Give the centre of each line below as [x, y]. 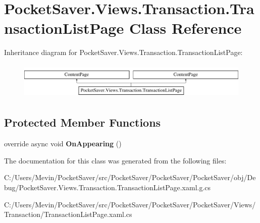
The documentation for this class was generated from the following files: [115, 160]
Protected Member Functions [83, 122]
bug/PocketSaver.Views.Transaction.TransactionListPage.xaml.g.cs [108, 187]
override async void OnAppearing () [63, 144]
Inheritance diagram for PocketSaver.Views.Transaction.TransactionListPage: [123, 52]
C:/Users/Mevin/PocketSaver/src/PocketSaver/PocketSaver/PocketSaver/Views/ [130, 204]
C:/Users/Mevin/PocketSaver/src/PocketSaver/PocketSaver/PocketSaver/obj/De [130, 177]
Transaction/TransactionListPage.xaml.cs [68, 214]
